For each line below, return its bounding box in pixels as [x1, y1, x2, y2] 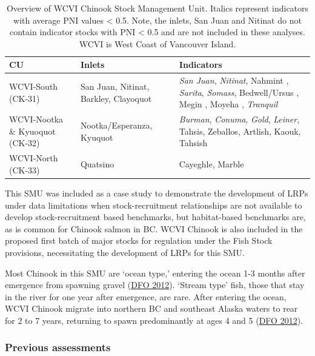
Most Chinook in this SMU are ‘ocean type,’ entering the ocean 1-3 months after [5, 266, 305, 279]
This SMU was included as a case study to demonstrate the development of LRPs [5, 186, 308, 199]
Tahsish [179, 136, 208, 149]
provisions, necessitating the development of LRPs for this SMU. [5, 246, 245, 258]
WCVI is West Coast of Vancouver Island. [79, 37, 236, 50]
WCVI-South [9, 80, 58, 93]
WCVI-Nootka [9, 113, 64, 126]
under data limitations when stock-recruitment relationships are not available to [5, 198, 302, 211]
